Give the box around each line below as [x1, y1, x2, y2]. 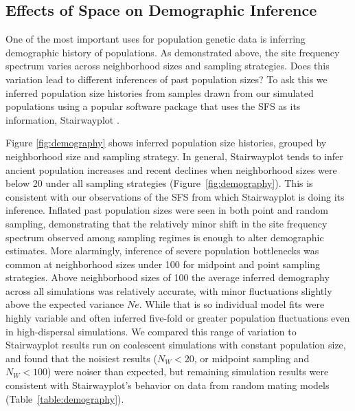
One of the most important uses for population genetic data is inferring [5, 32, 306, 46]
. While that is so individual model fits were [139, 297, 325, 311]
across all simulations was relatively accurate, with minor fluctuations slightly [5, 283, 332, 298]
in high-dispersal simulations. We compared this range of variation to [5, 324, 297, 338]
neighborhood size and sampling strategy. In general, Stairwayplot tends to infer [5, 148, 343, 163]
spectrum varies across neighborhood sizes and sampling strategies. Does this [5, 58, 330, 73]
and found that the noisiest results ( [5, 351, 157, 365]
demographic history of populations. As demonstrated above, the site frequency [5, 45, 340, 59]
